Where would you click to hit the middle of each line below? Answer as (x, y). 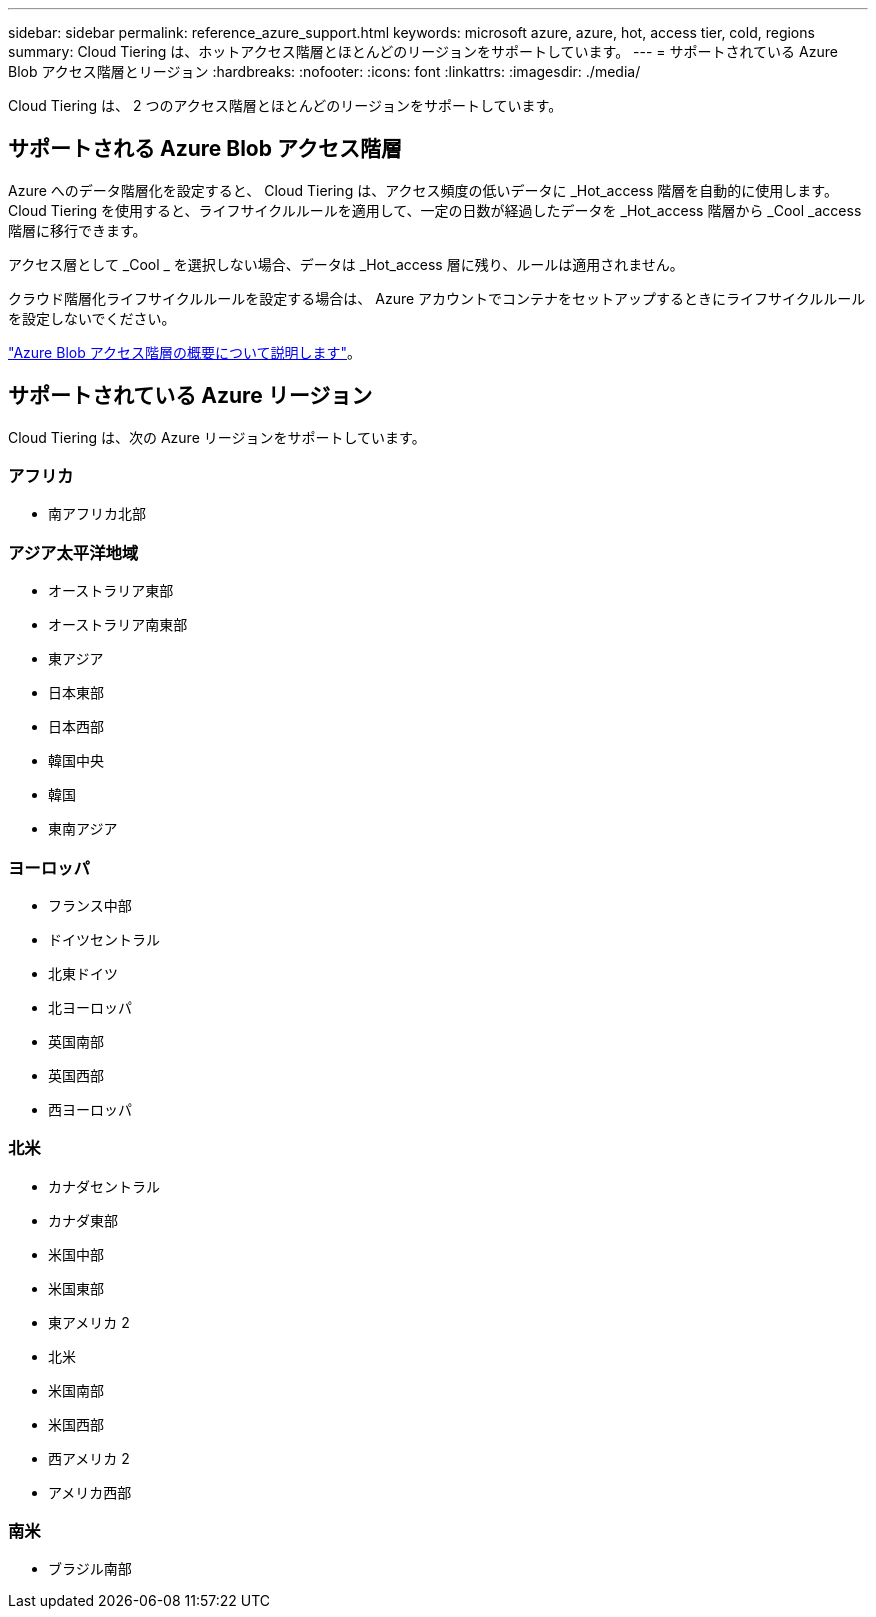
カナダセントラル (104, 1186)
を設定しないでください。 (92, 318)
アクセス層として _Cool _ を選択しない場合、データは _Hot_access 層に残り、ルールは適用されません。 (346, 264)
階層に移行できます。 (77, 230)
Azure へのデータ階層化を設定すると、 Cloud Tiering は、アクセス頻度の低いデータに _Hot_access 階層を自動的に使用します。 (423, 190)
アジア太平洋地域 (73, 552)
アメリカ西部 (90, 1492)
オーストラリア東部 (111, 591)
